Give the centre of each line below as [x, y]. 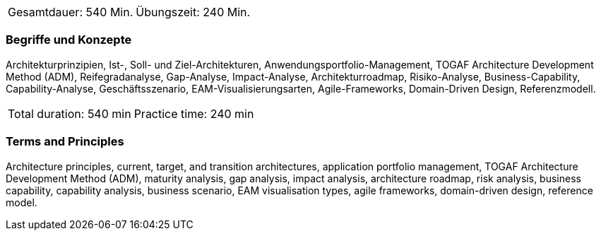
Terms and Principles [65, 142]
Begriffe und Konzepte [69, 40]
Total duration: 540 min [70, 113]
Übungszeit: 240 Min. [193, 12]
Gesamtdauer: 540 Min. [71, 12]
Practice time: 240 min [194, 113]
